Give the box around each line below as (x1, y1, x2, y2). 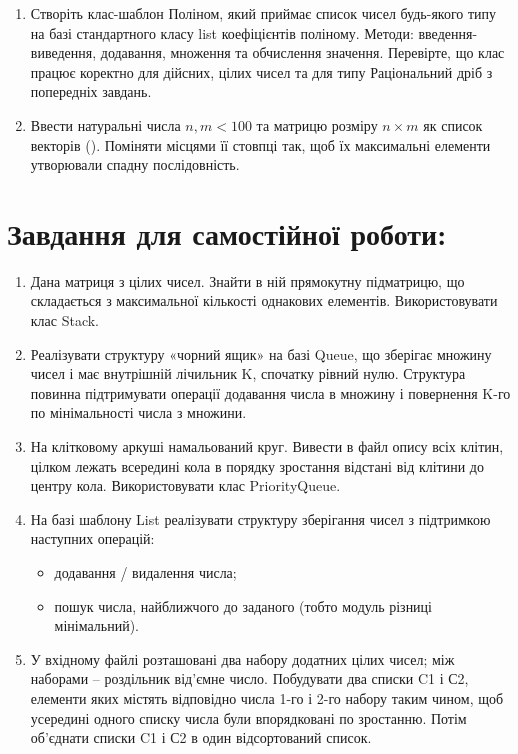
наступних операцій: (30, 528, 155, 549)
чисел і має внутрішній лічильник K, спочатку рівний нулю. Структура (30, 363, 466, 384)
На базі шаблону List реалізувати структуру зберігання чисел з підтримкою (30, 508, 491, 529)
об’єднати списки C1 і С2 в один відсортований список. (30, 727, 372, 748)
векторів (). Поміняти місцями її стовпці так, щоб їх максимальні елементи (30, 134, 491, 155)
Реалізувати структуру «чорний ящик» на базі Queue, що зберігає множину (30, 343, 492, 364)
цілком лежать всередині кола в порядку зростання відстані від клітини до (30, 455, 484, 476)
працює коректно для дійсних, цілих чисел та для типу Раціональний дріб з (30, 61, 493, 82)
